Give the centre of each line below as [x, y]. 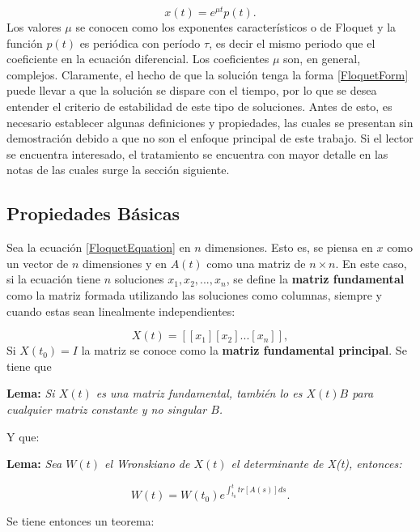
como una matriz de [256, 263]
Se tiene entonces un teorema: [81, 521]
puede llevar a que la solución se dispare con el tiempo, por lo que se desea [192, 90]
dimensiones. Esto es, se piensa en [289, 247]
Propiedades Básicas [93, 213]
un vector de [38, 263]
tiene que [29, 366]
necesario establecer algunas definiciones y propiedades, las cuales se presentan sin [210, 122]
